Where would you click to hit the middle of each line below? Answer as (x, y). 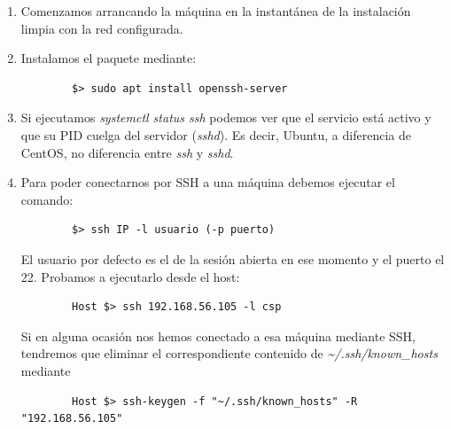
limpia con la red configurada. (102, 28)
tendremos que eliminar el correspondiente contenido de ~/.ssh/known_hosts (229, 353)
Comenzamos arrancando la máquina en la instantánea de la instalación (216, 11)
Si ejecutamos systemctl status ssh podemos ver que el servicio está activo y (226, 117)
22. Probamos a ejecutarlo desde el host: (130, 276)
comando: (47, 199)
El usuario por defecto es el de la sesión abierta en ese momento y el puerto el (233, 258)
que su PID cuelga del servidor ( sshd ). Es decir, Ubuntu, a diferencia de (216, 134)
